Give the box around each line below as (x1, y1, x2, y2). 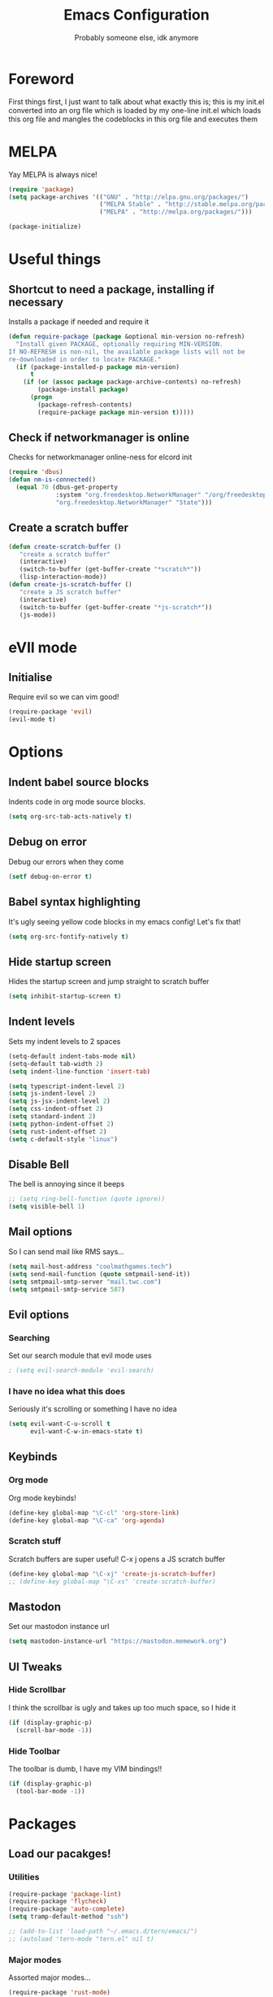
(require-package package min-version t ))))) (37, 408, 195, 416)
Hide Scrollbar (8, 1684, 67, 1696)
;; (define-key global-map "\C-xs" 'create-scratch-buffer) (8, 1578, 217, 1586)
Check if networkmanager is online (8, 431, 190, 445)
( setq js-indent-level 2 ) (8, 1090, 96, 1098)
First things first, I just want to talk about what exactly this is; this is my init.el (8, 96, 265, 107)
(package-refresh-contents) (37, 401, 132, 409)
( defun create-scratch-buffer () (8, 542, 122, 551)
